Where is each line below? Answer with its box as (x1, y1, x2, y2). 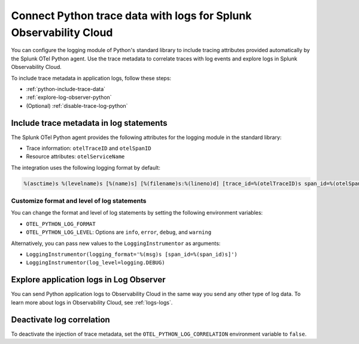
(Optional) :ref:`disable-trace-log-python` (26, 102, 128, 109)
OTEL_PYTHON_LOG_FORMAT (26, 221, 96, 227)
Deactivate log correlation (11, 315, 110, 325)
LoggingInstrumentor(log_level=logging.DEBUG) (26, 259, 165, 266)
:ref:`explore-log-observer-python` (26, 93, 112, 101)
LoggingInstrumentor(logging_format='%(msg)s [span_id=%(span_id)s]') (26, 251, 238, 258)
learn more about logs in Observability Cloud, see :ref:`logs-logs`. (11, 298, 173, 306)
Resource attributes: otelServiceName (26, 153, 125, 160)
